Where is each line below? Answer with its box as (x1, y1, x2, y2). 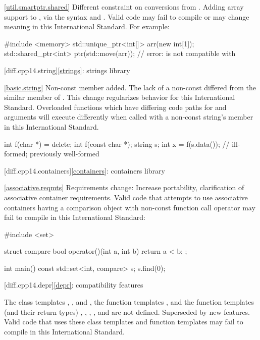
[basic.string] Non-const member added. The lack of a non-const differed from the (4, 82, 256, 92)
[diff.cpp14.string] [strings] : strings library (4, 65, 130, 75)
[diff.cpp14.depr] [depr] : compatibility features (4, 279, 143, 290)
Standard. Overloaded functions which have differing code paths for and (4, 101, 227, 112)
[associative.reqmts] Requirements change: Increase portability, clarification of (4, 182, 244, 193)
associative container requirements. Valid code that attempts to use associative (4, 192, 248, 202)
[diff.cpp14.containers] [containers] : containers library (4, 165, 165, 176)
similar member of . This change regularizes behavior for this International (4, 92, 235, 102)
